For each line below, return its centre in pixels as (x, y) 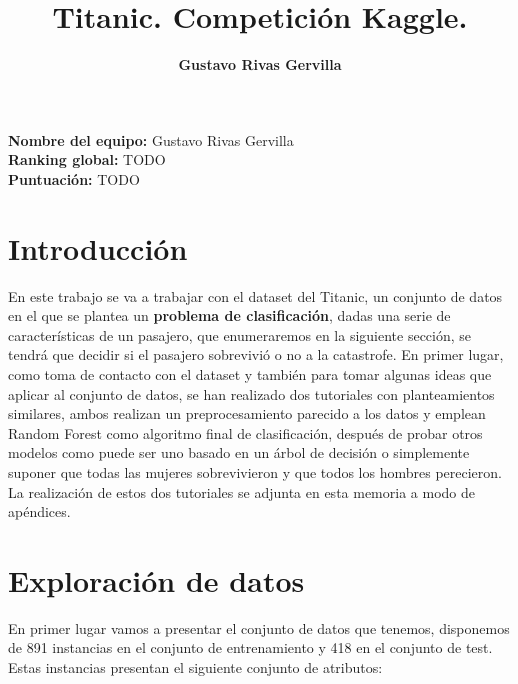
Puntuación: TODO (74, 178)
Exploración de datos (156, 579)
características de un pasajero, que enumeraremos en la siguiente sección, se (240, 334)
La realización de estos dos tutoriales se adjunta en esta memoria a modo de (241, 491)
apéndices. (39, 511)
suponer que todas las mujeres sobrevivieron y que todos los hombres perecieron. (255, 471)
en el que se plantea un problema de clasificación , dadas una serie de (229, 315)
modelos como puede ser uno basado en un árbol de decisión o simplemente (239, 452)
